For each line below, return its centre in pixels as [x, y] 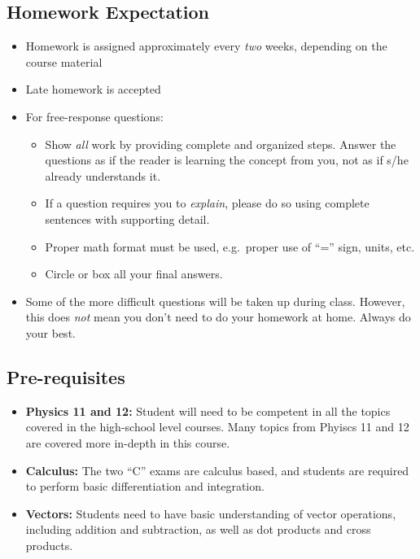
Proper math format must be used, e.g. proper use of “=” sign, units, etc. [230, 246]
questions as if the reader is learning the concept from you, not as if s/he [227, 160]
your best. [50, 332]
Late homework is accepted [93, 89]
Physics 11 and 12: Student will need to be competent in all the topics [208, 411]
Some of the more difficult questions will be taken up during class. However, [215, 301]
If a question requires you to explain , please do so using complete [207, 203]
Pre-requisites [66, 376]
